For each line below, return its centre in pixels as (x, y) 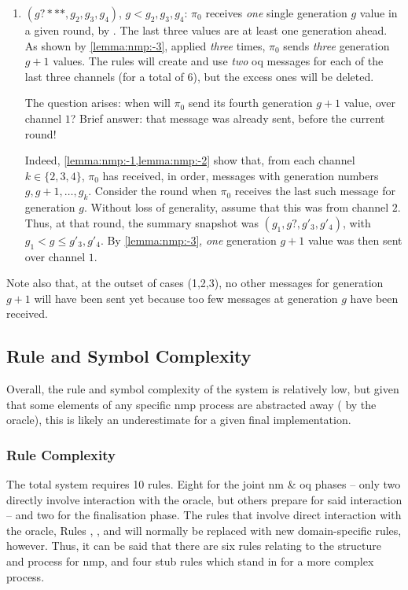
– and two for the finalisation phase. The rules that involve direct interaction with (204, 515)
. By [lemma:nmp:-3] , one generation (188, 240)
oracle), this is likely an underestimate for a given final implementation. (179, 420)
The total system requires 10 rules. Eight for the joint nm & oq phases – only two (204, 484)
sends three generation (336, 45)
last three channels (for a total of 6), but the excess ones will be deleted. (199, 76)
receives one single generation (276, 13)
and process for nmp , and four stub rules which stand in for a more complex (190, 561)
